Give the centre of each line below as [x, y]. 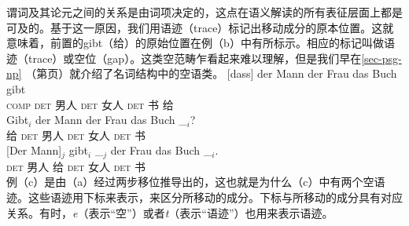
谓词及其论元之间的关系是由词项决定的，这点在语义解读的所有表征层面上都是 [204, 12]
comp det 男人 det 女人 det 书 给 [90, 104]
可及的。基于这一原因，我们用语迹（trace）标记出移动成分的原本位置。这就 [200, 27]
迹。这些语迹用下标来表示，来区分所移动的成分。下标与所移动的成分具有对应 [204, 197]
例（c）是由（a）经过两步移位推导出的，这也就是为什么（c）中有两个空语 [196, 182]
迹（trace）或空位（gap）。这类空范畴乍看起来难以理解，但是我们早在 [184, 58]
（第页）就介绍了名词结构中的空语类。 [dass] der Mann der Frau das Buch [211, 73]
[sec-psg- [381, 58]
